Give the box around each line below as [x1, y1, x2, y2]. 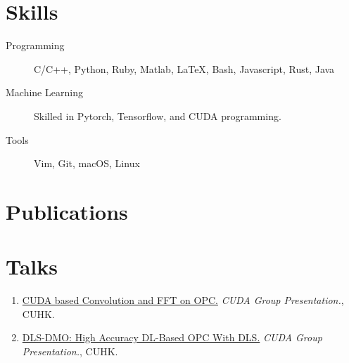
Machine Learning [6, 85, 83, 100]
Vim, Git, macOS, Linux [34, 156, 140, 171]
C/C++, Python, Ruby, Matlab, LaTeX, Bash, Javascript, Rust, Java [34, 61, 335, 76]
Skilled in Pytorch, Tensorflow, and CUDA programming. [34, 108, 281, 123]
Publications [6, 197, 128, 225]
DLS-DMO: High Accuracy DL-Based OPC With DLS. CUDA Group [22, 330, 322, 345]
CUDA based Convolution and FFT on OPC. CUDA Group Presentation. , [22, 293, 344, 308]
